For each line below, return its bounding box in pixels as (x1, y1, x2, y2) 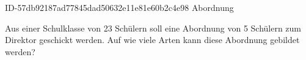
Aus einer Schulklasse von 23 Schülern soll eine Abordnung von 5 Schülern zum (5, 21, 302, 34)
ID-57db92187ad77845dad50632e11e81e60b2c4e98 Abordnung (5, 1, 234, 13)
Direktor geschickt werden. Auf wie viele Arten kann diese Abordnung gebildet (5, 33, 300, 46)
